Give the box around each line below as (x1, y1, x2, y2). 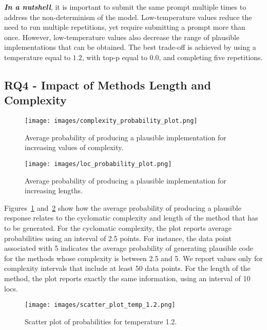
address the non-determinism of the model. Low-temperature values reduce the (4, 11, 252, 22)
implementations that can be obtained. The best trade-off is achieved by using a (4, 42, 256, 52)
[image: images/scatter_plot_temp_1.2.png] (25, 301, 176, 309)
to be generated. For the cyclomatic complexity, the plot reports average (4, 223, 232, 233)
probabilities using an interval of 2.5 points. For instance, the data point (4, 232, 232, 243)
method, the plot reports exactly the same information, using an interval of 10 (4, 273, 251, 283)
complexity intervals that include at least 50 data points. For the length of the (4, 263, 251, 273)
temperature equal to (4, 51, 71, 62)
